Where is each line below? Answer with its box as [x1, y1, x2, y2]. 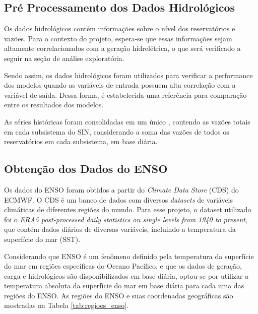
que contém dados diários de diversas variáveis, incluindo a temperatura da [4, 224, 236, 234]
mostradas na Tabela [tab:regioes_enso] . [4, 300, 128, 310]
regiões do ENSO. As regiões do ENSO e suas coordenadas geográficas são [4, 290, 233, 300]
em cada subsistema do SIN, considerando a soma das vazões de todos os [4, 126, 229, 137]
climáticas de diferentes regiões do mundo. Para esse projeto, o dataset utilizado [4, 204, 251, 215]
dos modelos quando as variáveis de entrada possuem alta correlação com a [4, 80, 236, 90]
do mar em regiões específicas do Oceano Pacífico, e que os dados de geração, [4, 261, 242, 271]
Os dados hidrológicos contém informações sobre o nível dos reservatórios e [4, 23, 235, 34]
